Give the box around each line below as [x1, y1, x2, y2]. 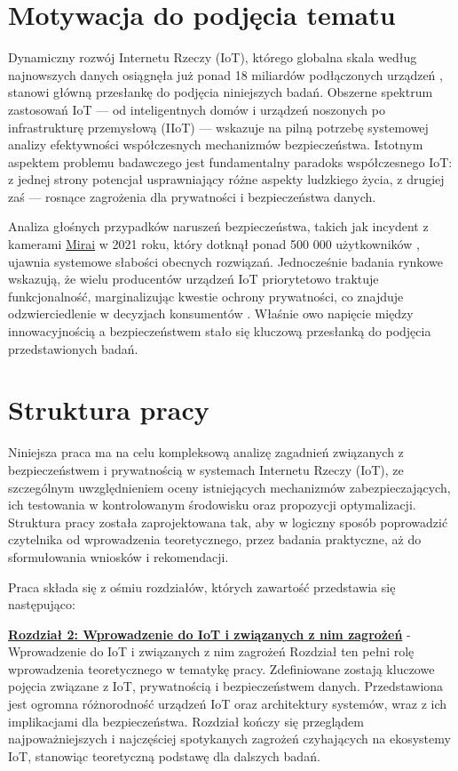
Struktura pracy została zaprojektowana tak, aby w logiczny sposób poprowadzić [8, 512, 448, 531]
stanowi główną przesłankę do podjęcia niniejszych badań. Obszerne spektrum [8, 83, 433, 101]
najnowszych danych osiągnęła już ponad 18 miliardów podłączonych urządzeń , [8, 65, 443, 84]
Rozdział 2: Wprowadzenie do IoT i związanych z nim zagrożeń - [8, 624, 411, 643]
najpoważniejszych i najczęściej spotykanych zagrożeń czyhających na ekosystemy [8, 729, 451, 748]
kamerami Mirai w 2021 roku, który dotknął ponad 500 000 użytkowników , [8, 235, 420, 253]
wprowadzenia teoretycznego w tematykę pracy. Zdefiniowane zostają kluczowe [8, 659, 435, 678]
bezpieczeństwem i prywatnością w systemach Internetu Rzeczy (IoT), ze [8, 460, 404, 478]
